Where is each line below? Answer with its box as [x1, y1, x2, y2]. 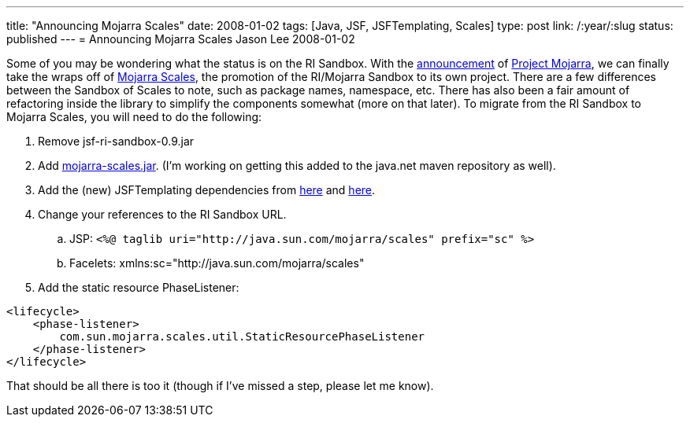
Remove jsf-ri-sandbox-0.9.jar [38, 134, 195, 148]
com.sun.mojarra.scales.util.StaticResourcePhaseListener [59, 330, 425, 343]
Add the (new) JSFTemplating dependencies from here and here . [38, 183, 376, 197]
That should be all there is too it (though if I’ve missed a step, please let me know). [6, 379, 434, 392]
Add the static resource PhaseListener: [38, 281, 239, 294]
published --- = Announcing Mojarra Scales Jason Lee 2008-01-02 [6, 32, 355, 46]
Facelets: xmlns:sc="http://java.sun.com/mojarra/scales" [69, 256, 365, 270]
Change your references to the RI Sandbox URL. [38, 208, 287, 221]
